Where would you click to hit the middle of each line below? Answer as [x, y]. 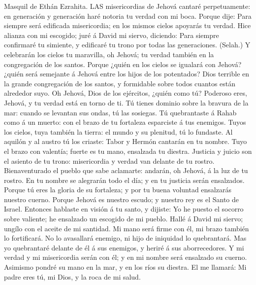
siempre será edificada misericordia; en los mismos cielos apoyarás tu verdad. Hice [128, 25]
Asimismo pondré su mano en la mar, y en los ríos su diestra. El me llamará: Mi [125, 267]
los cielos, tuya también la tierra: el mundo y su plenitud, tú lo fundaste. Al [118, 131]
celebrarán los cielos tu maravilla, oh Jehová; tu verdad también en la [109, 54]
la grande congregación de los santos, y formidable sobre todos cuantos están [120, 83]
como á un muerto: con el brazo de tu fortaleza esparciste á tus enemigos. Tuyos [125, 122]
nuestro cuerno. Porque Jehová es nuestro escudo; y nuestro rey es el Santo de [122, 199]
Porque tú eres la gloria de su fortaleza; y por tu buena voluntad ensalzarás [118, 190]
